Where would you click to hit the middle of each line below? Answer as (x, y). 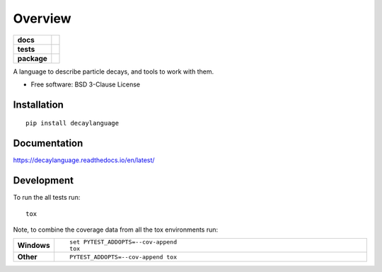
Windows (34, 246)
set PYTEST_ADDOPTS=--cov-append (123, 242)
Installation (38, 104)
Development (44, 181)
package (32, 58)
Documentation (48, 143)
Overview (42, 18)
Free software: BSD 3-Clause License (86, 84)
